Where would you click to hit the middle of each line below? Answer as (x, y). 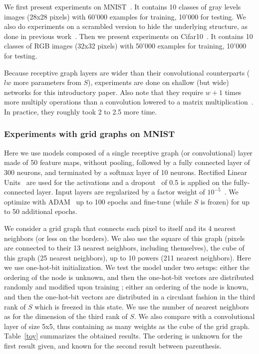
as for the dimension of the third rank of (66, 316)
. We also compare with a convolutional (194, 316)
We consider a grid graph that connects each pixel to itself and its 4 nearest (120, 228)
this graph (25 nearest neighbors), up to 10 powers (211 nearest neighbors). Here (128, 257)
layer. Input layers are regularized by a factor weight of (121, 192)
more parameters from (47, 82)
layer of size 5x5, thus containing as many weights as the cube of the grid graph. (127, 326)
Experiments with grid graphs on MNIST (90, 134)
